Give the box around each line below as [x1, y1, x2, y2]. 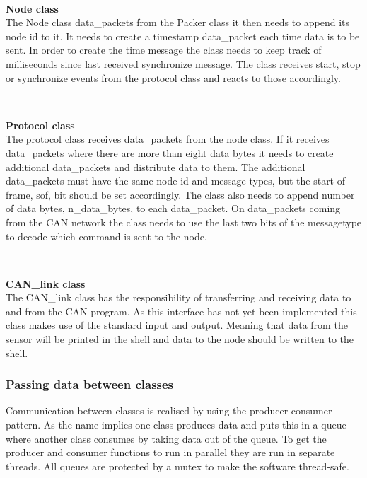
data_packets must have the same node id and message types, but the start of [6, 173, 346, 188]
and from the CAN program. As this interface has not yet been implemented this [6, 303, 357, 318]
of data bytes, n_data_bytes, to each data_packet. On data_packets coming [6, 201, 341, 216]
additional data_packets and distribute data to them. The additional [6, 159, 305, 174]
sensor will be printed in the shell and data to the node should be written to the [6, 332, 354, 346]
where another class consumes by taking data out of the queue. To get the [6, 431, 327, 445]
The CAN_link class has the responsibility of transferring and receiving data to [6, 290, 351, 305]
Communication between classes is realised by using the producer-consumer [6, 403, 332, 418]
